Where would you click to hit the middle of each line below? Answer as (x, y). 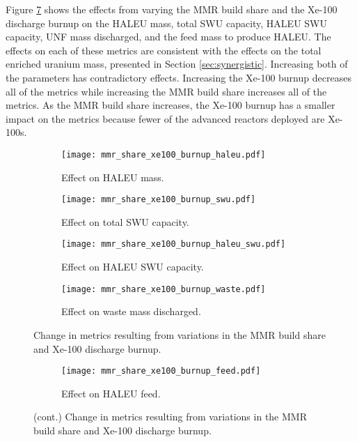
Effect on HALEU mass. (113, 177)
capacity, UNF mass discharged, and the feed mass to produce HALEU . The (168, 37)
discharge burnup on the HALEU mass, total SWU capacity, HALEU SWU (167, 23)
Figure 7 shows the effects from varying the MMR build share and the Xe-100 (172, 9)
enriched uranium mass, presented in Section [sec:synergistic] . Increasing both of (177, 64)
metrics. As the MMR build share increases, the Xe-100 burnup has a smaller (170, 105)
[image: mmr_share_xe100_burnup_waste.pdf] (164, 289)
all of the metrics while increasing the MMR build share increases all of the (166, 91)
